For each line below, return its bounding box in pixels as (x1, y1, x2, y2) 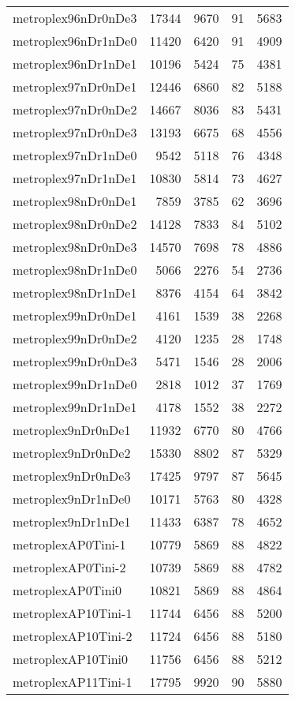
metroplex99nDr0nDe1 (13, 306, 137, 324)
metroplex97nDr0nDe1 (13, 77, 137, 96)
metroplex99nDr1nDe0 (13, 375, 137, 393)
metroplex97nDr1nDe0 (13, 146, 137, 164)
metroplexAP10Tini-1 (13, 604, 133, 622)
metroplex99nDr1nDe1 (13, 398, 137, 416)
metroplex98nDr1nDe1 (13, 283, 137, 302)
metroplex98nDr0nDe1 (13, 192, 137, 210)
